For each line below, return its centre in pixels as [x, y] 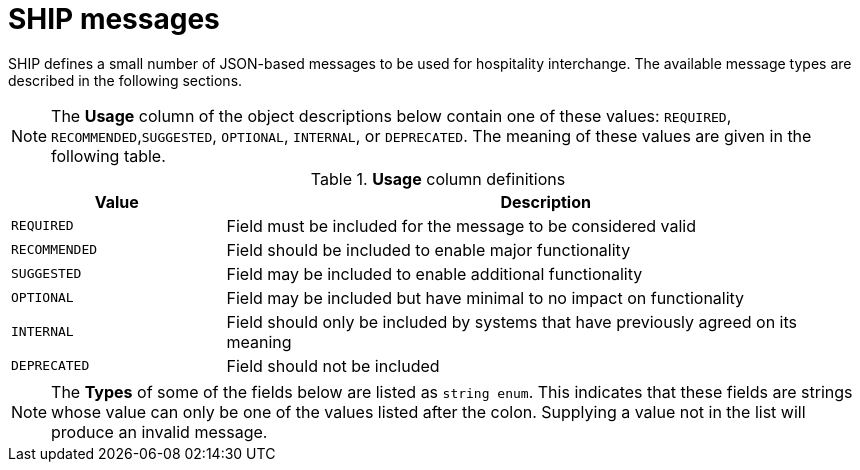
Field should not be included [333, 365]
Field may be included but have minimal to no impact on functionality [485, 297]
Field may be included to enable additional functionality [434, 273]
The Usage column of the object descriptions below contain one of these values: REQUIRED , [391, 115]
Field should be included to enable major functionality [428, 249]
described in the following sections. [125, 80]
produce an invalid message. [159, 431]
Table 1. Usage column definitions [438, 178]
